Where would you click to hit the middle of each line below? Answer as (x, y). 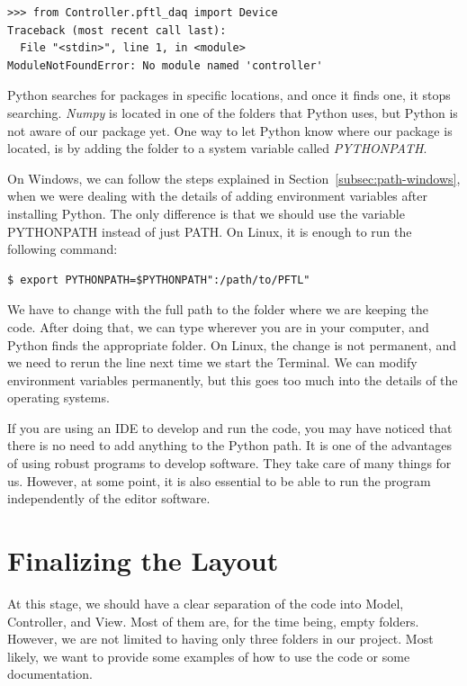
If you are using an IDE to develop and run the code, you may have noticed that (230, 427)
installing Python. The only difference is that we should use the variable (206, 213)
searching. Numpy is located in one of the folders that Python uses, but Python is (233, 112)
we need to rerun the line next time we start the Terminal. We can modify (212, 362)
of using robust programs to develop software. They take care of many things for (229, 463)
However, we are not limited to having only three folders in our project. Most (220, 639)
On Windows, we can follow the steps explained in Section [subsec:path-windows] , (234, 178)
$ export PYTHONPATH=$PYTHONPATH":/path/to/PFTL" (159, 280)
